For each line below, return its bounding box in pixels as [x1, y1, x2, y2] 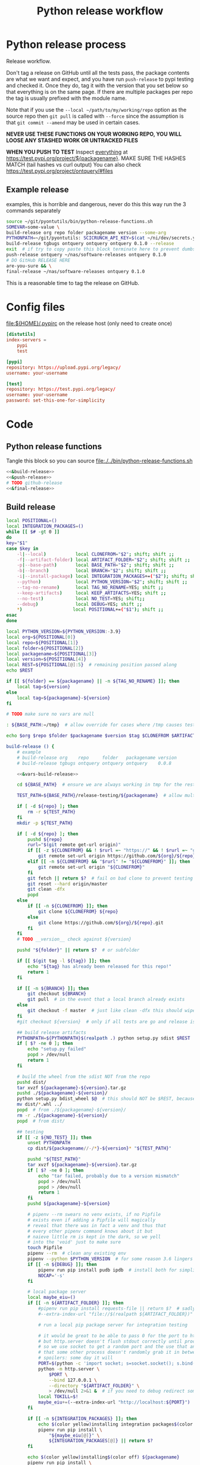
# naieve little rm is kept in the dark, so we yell [27, 1234, 161, 1240]
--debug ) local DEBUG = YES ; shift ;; [17, 601, 143, 607]
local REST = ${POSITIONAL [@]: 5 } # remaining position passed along [6, 662, 177, 668]
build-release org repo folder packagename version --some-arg [6, 229, 167, 235]
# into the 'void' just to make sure [27, 1239, 121, 1245]
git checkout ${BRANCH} [27, 991, 86, 997]
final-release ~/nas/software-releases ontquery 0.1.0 [6, 268, 145, 274]
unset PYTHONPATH [27, 1140, 70, 1146]
